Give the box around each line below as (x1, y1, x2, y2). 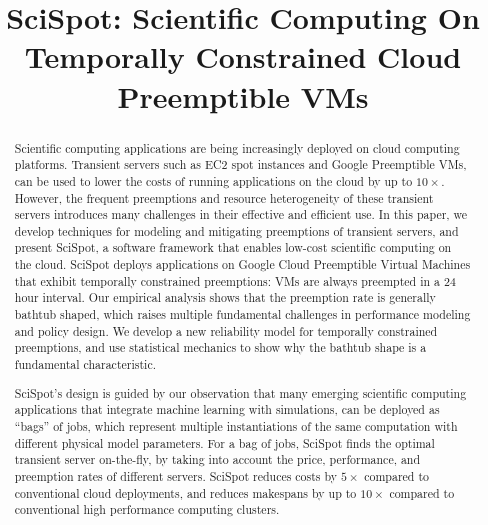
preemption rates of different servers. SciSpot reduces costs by (14, 467, 338, 484)
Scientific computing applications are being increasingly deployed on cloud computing (14, 139, 460, 156)
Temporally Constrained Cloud (24, 36, 462, 77)
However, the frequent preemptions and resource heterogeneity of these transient (14, 189, 434, 206)
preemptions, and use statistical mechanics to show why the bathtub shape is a (14, 339, 427, 356)
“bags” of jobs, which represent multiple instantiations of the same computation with (14, 417, 458, 434)
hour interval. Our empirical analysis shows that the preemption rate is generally (14, 289, 436, 306)
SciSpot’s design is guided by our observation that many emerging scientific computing (14, 384, 467, 401)
